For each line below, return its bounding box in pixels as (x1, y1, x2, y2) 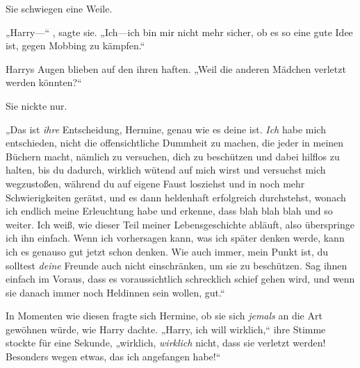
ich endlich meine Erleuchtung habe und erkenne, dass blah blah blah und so (6, 203, 333, 218)
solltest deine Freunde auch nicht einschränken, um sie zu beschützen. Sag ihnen (6, 258, 347, 272)
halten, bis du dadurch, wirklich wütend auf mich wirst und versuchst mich (6, 162, 326, 177)
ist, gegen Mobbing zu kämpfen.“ (6, 38, 145, 53)
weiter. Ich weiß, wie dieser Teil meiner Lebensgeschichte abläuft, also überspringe (6, 217, 354, 231)
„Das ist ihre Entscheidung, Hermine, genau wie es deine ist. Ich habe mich (6, 122, 326, 136)
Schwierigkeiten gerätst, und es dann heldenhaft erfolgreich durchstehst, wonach (6, 190, 346, 204)
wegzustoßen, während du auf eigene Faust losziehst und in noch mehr (6, 176, 305, 190)
